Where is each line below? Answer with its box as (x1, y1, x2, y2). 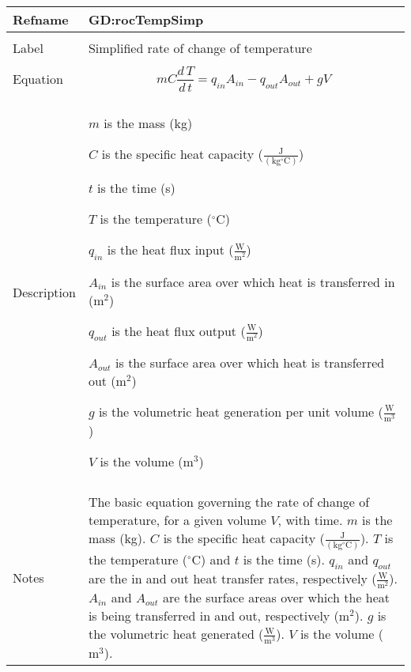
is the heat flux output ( (111, 321, 246, 340)
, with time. (277, 510, 343, 529)
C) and (191, 549, 231, 568)
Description (13, 283, 76, 302)
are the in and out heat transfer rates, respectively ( (88, 569, 377, 587)
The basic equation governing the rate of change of (88, 492, 370, 511)
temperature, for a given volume (88, 510, 266, 529)
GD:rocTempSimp (88, 9, 204, 28)
